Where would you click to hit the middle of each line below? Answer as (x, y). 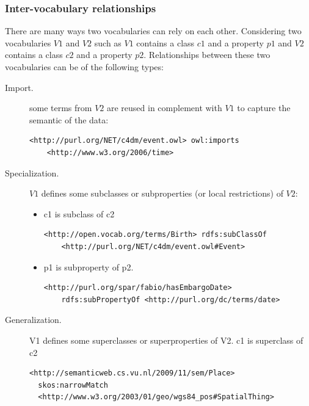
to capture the (264, 108)
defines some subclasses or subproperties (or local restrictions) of (162, 193)
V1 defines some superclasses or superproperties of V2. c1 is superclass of (166, 340)
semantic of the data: (69, 119)
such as (108, 42)
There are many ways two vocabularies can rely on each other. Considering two (153, 31)
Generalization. (33, 320)
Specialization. (32, 172)
